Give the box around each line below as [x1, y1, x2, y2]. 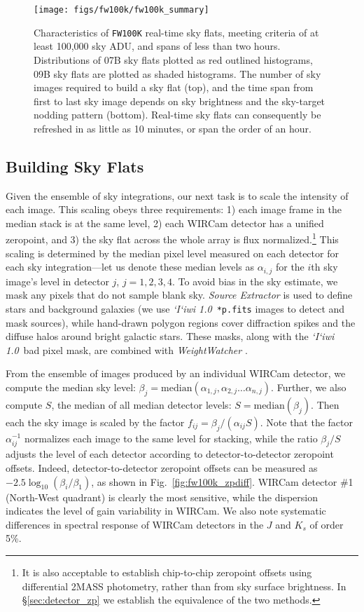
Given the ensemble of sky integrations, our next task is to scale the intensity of [6, 188, 349, 203]
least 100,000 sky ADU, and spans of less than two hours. [34, 39, 281, 53]
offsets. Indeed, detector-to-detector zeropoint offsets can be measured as [6, 460, 318, 475]
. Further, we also [271, 379, 346, 394]
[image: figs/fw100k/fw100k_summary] [34, 5, 209, 15]
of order [309, 517, 344, 531]
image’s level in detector [6, 273, 109, 288]
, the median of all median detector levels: [51, 397, 232, 412]
